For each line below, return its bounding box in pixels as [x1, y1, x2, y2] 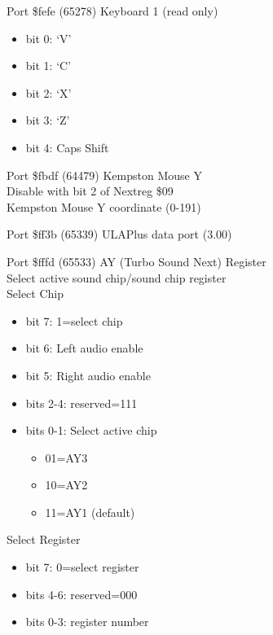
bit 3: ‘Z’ [25, 112, 70, 129]
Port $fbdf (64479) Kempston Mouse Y [7, 166, 202, 183]
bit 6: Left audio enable [25, 339, 143, 357]
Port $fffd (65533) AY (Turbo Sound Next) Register [7, 252, 266, 269]
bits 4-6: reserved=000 [25, 585, 138, 602]
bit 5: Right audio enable [25, 366, 151, 383]
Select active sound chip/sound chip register [7, 269, 227, 286]
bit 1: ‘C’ [25, 57, 72, 74]
